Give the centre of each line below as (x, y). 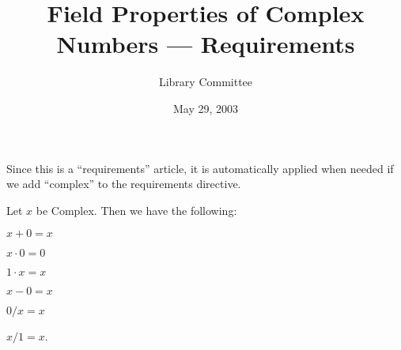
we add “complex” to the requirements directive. (124, 184)
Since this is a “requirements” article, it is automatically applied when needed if (200, 168)
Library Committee (206, 82)
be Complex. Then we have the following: (136, 210)
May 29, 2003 (206, 108)
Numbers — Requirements (206, 44)
